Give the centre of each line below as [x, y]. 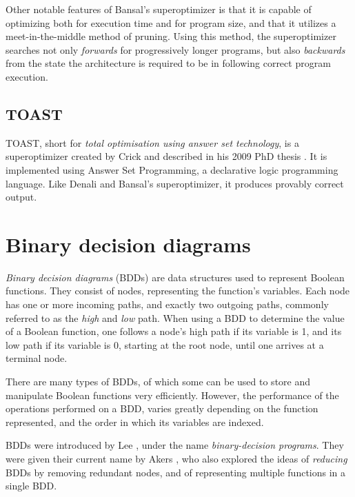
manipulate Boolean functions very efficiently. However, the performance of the [172, 395]
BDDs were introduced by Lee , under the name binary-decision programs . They [175, 445]
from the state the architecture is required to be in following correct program [168, 63]
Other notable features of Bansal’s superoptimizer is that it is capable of [159, 9]
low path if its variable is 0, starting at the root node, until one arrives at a [165, 344]
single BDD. [31, 486]
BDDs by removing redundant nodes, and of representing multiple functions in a [176, 472]
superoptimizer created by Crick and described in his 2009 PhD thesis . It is [166, 156]
